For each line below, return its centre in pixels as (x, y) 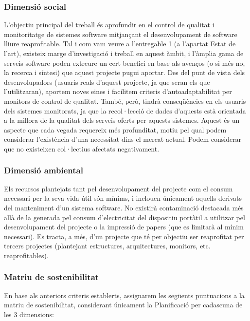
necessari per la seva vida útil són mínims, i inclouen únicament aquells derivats (123, 198)
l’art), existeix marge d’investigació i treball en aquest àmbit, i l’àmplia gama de (124, 53)
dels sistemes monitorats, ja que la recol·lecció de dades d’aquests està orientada (125, 110)
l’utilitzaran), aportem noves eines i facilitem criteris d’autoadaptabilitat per (118, 91)
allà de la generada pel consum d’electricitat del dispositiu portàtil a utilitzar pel (125, 217)
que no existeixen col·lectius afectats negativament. (82, 148)
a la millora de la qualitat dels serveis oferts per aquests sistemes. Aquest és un (122, 120)
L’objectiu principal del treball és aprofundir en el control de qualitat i (109, 25)
